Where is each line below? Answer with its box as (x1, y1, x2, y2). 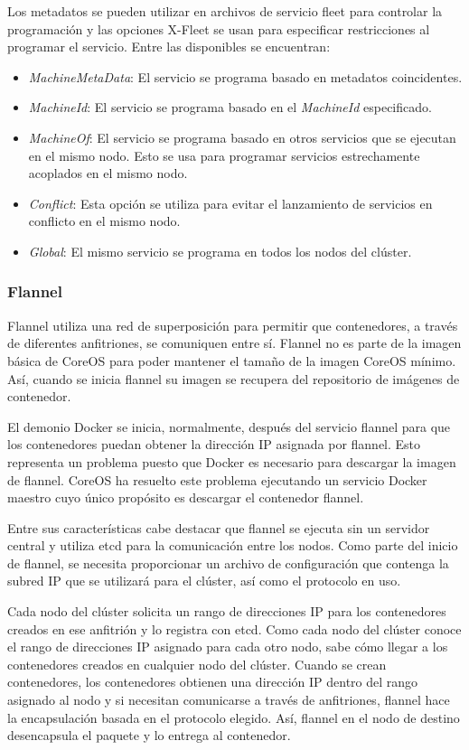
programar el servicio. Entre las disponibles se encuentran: (7, 37, 331, 56)
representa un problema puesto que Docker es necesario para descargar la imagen (7, 452, 456, 471)
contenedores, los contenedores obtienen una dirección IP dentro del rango (7, 672, 418, 691)
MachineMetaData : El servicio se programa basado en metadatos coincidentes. (28, 67, 463, 86)
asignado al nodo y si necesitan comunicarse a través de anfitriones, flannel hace (7, 690, 450, 709)
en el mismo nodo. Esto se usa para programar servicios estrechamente (28, 145, 420, 164)
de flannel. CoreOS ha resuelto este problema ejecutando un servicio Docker (7, 470, 427, 489)
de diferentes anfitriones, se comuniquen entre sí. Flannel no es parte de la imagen (7, 333, 462, 352)
